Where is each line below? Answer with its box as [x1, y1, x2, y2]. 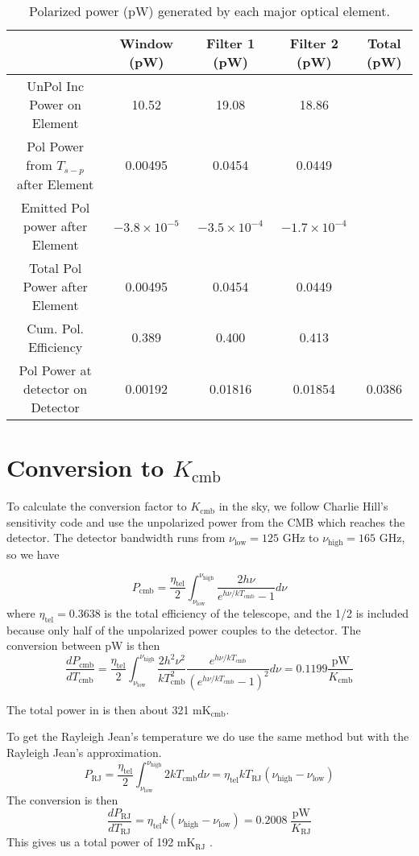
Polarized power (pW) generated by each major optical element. [29, 2, 390, 20]
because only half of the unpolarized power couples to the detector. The [6, 621, 361, 638]
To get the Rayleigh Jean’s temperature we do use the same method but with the [6, 728, 409, 745]
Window [119, 34, 174, 52]
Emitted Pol [20, 197, 90, 217]
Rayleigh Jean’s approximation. [6, 744, 162, 761]
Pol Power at [19, 360, 92, 379]
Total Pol [29, 258, 82, 277]
